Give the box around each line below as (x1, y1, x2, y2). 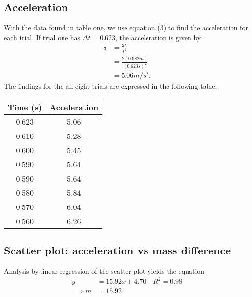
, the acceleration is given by (115, 32, 201, 42)
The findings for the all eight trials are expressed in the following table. (4, 81, 217, 91)
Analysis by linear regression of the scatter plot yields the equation (4, 265, 205, 275)
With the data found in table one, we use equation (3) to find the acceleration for (4, 23, 248, 33)
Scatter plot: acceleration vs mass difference (4, 243, 231, 258)
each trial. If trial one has (4, 32, 81, 42)
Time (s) (8, 101, 42, 113)
